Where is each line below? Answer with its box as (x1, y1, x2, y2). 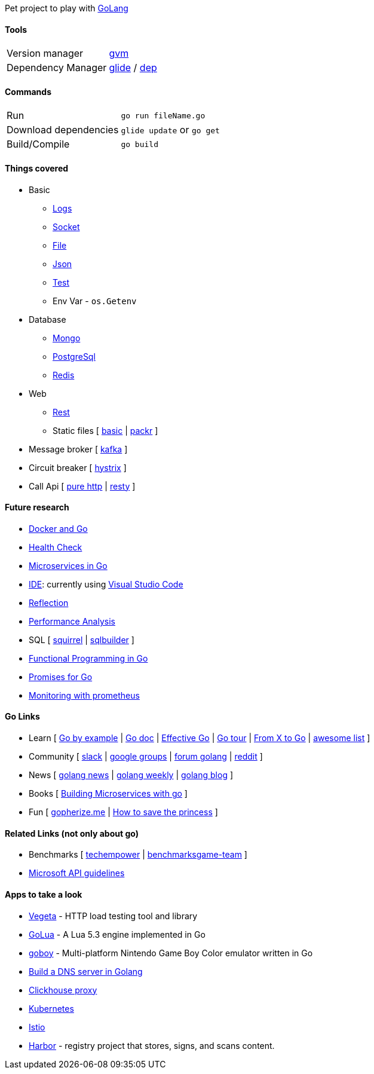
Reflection (29, 597, 69, 608)
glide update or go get (121, 124, 220, 136)
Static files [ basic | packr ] (53, 425, 158, 436)
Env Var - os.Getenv (53, 295, 137, 306)
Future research (5, 502, 69, 513)
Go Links (5, 711, 40, 722)
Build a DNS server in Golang (29, 966, 143, 977)
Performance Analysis (29, 616, 115, 626)
